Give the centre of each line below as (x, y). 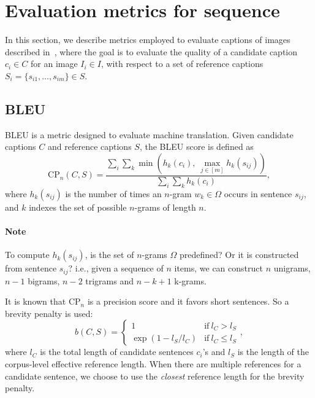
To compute (27, 255)
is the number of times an (113, 193)
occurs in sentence (258, 193)
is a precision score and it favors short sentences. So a (188, 301)
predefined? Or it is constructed (239, 255)
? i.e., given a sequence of (116, 268)
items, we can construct (218, 268)
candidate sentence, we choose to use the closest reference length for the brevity (155, 376)
